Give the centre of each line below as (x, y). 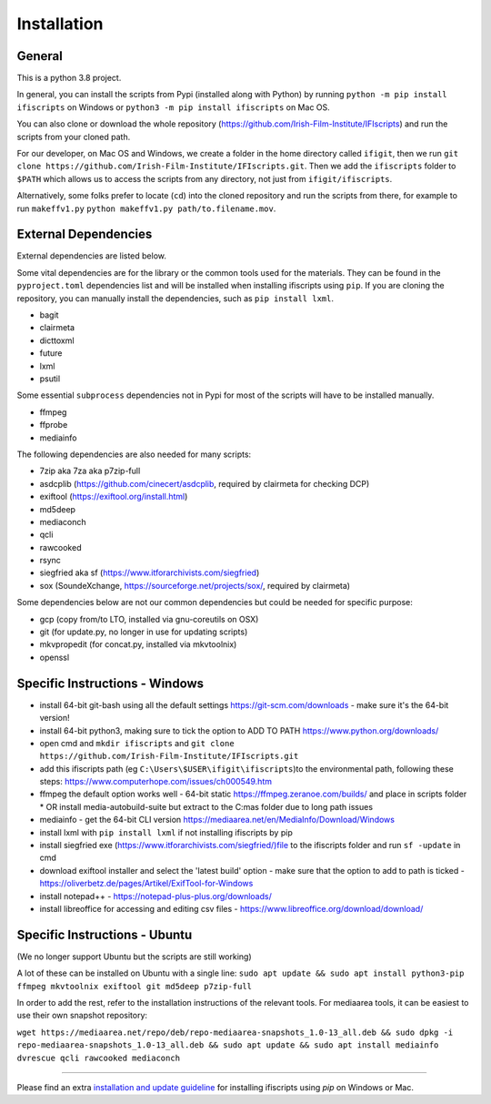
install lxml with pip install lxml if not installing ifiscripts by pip (166, 832)
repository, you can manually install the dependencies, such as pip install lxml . (175, 298)
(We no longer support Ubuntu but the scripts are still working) (134, 957)
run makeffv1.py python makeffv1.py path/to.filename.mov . (146, 208)
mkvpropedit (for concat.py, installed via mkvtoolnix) (138, 644)
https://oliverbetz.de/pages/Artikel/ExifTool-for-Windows (146, 884)
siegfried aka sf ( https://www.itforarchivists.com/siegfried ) (150, 572)
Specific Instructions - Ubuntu (105, 934)
